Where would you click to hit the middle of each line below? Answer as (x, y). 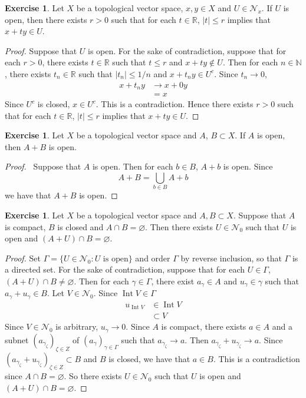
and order (153, 258)
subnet (17, 339)
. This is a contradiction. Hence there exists (175, 104)
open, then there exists (46, 19)
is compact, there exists (204, 326)
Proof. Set (23, 258)
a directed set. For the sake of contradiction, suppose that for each (125, 269)
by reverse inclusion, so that (231, 258)
